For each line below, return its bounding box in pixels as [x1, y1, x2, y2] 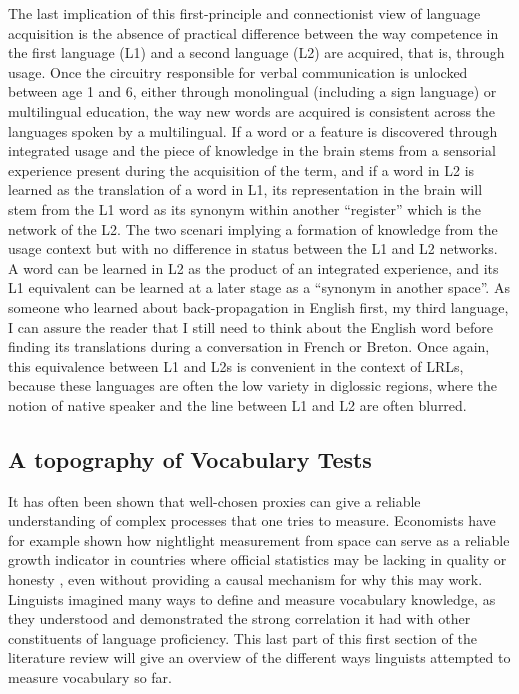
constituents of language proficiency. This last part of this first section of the [8, 627, 477, 648]
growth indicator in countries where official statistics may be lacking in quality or [8, 549, 507, 570]
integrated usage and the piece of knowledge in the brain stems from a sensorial [8, 140, 496, 161]
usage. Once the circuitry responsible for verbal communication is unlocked [8, 61, 468, 82]
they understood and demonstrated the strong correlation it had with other [8, 608, 471, 629]
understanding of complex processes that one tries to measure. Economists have [8, 510, 496, 531]
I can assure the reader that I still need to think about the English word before [8, 316, 493, 337]
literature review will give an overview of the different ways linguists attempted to [8, 647, 511, 668]
